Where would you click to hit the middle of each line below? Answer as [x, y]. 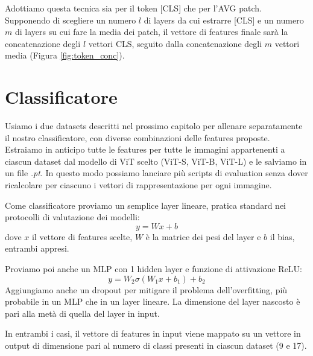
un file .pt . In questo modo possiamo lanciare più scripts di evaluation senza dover [156, 173]
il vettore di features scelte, [82, 236]
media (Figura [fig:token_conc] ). [65, 55]
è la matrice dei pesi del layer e [203, 236]
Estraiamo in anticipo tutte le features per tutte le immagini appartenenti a [145, 149]
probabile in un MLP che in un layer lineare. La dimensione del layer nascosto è [153, 301]
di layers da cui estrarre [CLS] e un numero [224, 20]
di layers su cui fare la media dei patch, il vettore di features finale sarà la [151, 32]
